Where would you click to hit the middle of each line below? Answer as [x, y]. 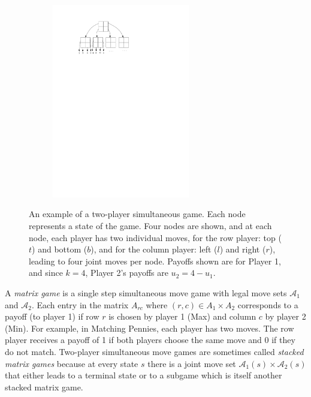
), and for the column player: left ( [154, 249]
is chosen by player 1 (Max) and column [182, 316]
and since [46, 273]
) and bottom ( [60, 249]
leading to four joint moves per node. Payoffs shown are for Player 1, [155, 261]
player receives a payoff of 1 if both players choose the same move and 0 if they [150, 340]
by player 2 [286, 316]
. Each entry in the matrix [80, 304]
